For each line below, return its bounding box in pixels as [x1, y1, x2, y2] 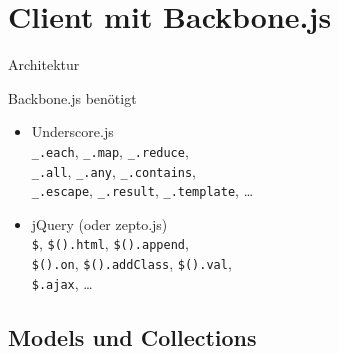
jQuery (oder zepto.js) [31, 213, 168, 234]
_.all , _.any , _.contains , [31, 160, 197, 181]
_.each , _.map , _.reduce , [31, 140, 189, 161]
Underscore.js [31, 121, 114, 142]
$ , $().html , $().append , [31, 233, 189, 254]
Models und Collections [8, 321, 257, 352]
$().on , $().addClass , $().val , [31, 253, 232, 274]
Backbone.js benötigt [8, 87, 137, 108]
